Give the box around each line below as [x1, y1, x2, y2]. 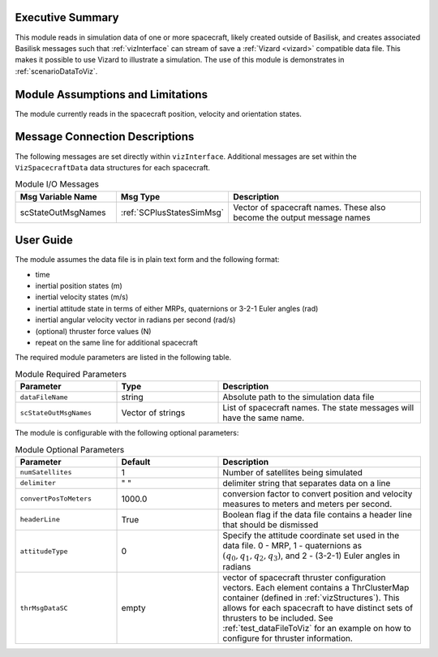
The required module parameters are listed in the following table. [15, 353, 232, 363]
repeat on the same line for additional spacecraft [35, 337, 198, 347]
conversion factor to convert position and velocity [222, 487, 413, 499]
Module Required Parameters [15, 368, 127, 380]
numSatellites [19, 468, 72, 477]
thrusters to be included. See [222, 612, 333, 624]
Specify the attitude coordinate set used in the [222, 530, 400, 541]
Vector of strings [121, 407, 186, 419]
